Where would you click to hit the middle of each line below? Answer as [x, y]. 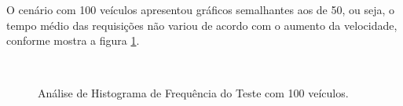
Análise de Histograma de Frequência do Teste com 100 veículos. [193, 93]
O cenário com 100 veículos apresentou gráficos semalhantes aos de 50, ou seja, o [201, 9]
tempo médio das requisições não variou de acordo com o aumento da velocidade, [202, 25]
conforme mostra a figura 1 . [73, 40]
